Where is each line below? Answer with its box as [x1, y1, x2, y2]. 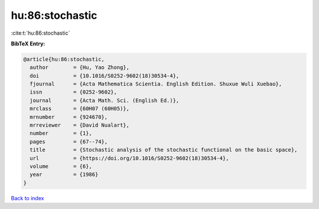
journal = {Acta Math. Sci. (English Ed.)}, [30, 97, 180, 104]
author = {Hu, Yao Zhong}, [30, 64, 130, 71]
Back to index [11, 194, 44, 201]
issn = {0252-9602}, [30, 89, 118, 95]
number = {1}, [30, 130, 93, 137]
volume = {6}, [30, 163, 93, 170]
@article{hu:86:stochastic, [23, 56, 105, 62]
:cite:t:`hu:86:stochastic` [11, 29, 70, 37]
